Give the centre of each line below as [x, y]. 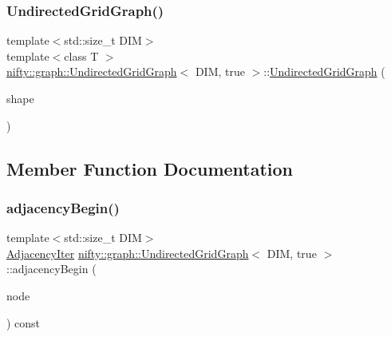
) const [24, 322]
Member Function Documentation [150, 168]
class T [81, 56]
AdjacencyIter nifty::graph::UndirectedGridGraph [128, 253]
